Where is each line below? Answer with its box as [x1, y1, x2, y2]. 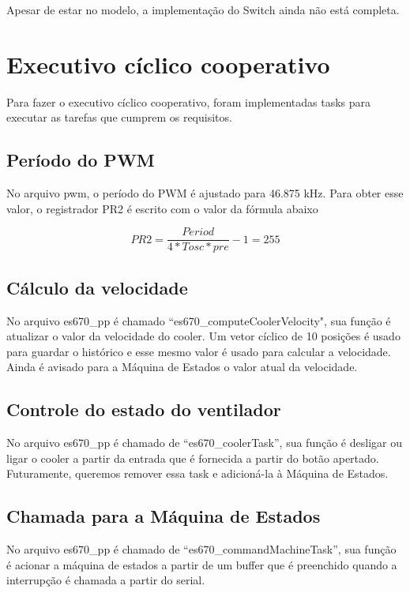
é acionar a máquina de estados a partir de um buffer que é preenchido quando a [6, 556, 397, 572]
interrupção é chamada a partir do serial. [6, 572, 205, 588]
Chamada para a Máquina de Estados [6, 504, 321, 528]
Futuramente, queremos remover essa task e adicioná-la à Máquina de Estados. [6, 465, 389, 482]
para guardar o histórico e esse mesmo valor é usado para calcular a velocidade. [6, 343, 391, 359]
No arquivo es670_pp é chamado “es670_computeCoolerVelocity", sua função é [6, 312, 391, 328]
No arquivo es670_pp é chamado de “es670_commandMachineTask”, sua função [6, 541, 397, 557]
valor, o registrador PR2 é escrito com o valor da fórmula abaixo [6, 200, 318, 216]
